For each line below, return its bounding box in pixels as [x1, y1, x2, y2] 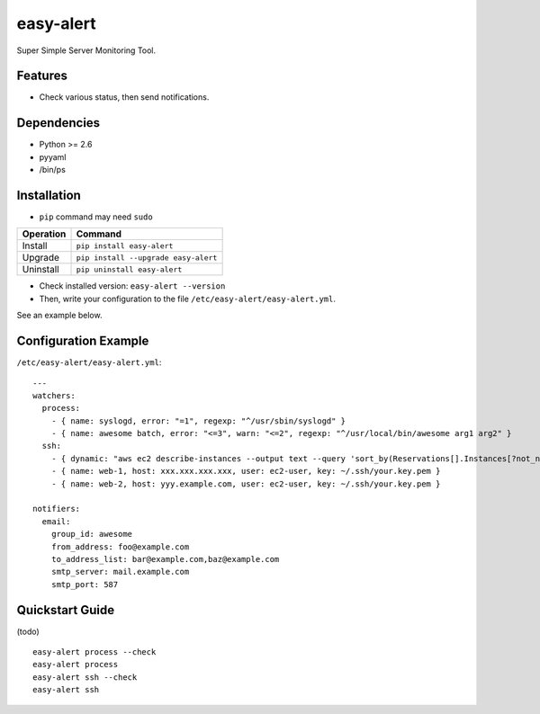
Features [16, 68, 67, 84]
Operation [22, 228, 67, 240]
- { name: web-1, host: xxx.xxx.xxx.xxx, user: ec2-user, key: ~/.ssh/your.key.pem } [50, 466, 441, 477]
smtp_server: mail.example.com [50, 567, 190, 577]
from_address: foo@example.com [50, 541, 190, 552]
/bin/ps [39, 165, 67, 175]
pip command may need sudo [39, 211, 153, 222]
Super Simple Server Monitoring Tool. [16, 45, 157, 56]
